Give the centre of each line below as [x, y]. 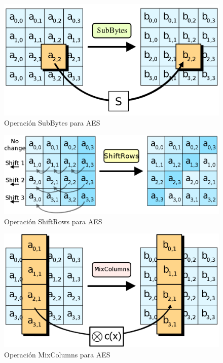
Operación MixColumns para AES [57, 355]
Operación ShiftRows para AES [53, 221]
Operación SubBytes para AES [52, 122]
